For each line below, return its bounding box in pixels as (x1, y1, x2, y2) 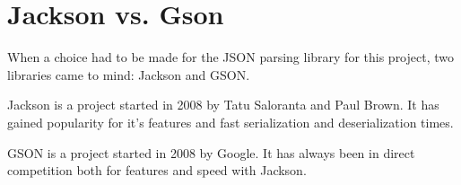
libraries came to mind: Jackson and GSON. (7, 65, 250, 84)
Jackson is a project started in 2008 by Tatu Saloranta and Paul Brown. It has (7, 95, 439, 114)
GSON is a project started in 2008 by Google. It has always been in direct (7, 143, 415, 162)
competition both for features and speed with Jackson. (7, 161, 307, 180)
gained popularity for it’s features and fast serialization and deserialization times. (7, 112, 454, 131)
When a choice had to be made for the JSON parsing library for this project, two (7, 48, 454, 66)
